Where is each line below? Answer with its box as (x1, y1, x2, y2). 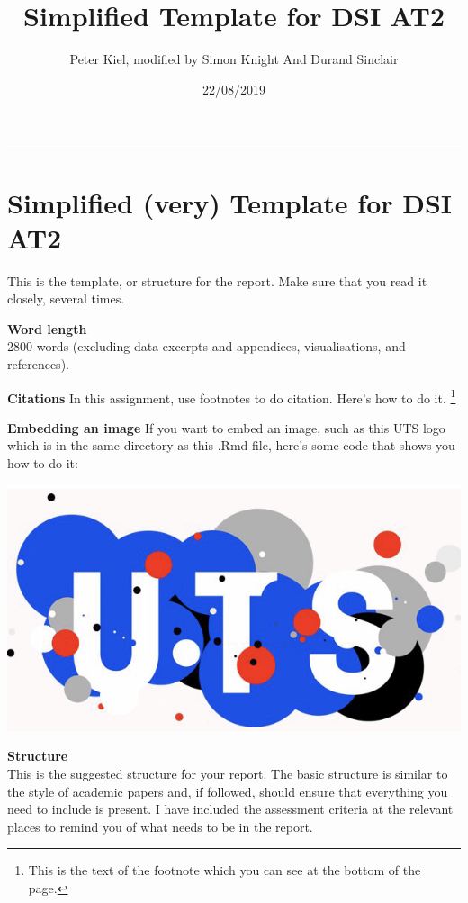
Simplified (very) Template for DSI (7, 184, 453, 221)
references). (7, 355, 69, 373)
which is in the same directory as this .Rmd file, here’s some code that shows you (7, 436, 455, 455)
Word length (7, 319, 87, 338)
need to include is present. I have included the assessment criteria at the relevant (7, 799, 454, 818)
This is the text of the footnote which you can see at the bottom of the (28, 861, 421, 880)
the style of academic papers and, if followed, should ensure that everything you (7, 781, 448, 800)
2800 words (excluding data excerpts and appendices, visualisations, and (7, 337, 406, 356)
